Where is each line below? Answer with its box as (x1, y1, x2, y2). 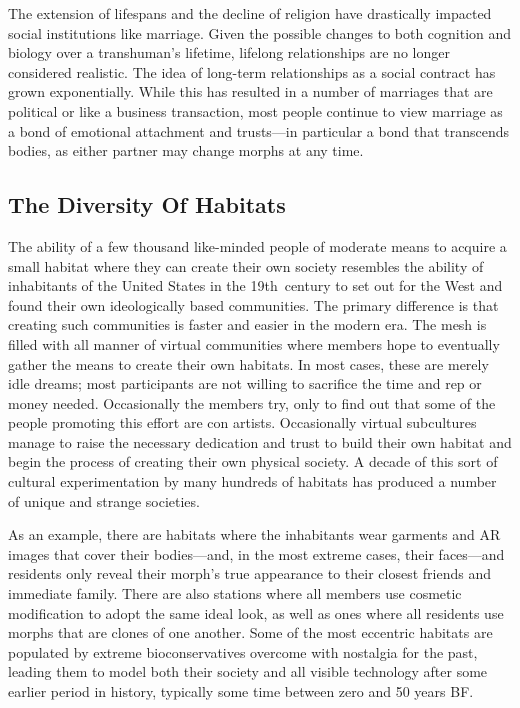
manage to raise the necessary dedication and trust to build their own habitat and (8, 431, 512, 452)
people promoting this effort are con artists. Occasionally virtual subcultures (8, 412, 477, 433)
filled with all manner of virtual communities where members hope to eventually (8, 333, 500, 354)
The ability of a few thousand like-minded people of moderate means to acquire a (8, 235, 507, 256)
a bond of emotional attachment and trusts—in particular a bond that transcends (8, 120, 510, 141)
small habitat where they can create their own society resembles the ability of (8, 255, 484, 276)
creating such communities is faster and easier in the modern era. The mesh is (8, 314, 487, 335)
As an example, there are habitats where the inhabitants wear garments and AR (8, 524, 501, 545)
